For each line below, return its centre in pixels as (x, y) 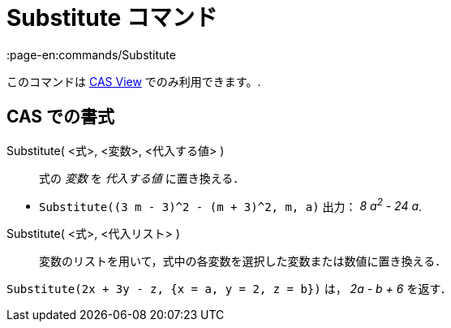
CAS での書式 (61, 117)
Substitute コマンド (112, 18)
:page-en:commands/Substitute (91, 54)
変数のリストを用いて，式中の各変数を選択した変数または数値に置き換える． (243, 261)
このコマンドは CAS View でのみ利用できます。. (134, 81)
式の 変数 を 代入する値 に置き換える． (142, 178)
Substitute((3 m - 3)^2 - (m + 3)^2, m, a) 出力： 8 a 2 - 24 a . (231, 205)
